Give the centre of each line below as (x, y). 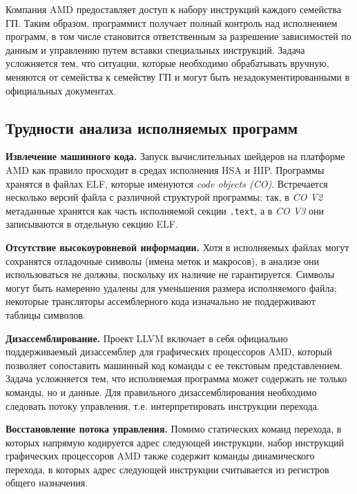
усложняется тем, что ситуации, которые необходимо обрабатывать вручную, (167, 63)
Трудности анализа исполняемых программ (152, 127)
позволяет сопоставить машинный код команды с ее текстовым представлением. (174, 365)
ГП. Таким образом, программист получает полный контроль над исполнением (172, 22)
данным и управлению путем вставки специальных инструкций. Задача (155, 49)
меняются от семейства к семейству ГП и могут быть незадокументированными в (178, 76)
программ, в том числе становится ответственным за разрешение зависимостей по (178, 36)
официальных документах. (61, 90)
